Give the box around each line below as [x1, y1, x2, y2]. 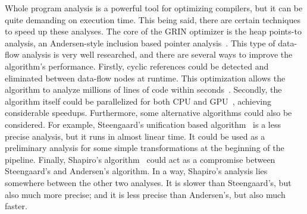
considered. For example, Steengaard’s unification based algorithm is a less [5, 118, 281, 130]
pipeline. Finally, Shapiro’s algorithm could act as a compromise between [5, 153, 275, 165]
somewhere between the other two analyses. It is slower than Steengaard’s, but [5, 176, 292, 188]
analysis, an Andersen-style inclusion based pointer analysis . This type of [5, 36, 275, 49]
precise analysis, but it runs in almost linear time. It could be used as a [5, 130, 265, 142]
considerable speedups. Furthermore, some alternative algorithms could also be [5, 106, 292, 119]
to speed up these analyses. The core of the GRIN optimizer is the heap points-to [5, 25, 302, 37]
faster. [5, 200, 27, 212]
